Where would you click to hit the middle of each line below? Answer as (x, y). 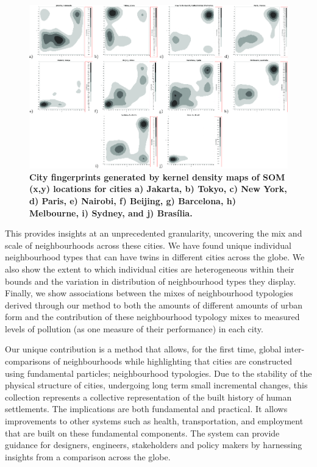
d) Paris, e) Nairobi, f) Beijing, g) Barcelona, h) (133, 200)
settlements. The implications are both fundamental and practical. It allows (146, 409)
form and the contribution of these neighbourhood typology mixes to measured (152, 317)
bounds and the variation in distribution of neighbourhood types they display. (151, 281)
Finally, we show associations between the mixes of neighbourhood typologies (149, 293)
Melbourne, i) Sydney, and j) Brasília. (111, 212)
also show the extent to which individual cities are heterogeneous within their (150, 269)
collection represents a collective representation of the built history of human (148, 397)
